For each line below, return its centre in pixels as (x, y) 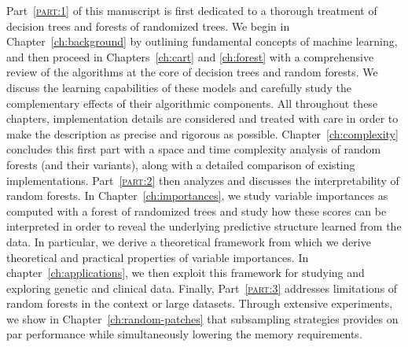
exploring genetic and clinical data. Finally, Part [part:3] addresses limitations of (202, 288)
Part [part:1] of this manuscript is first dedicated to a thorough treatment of (192, 10)
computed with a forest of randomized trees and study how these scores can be (197, 210)
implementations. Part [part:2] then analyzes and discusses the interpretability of (203, 180)
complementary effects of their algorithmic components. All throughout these (192, 103)
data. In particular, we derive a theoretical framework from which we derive (189, 241)
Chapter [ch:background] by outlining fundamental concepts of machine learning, (202, 41)
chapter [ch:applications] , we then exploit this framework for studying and (186, 273)
